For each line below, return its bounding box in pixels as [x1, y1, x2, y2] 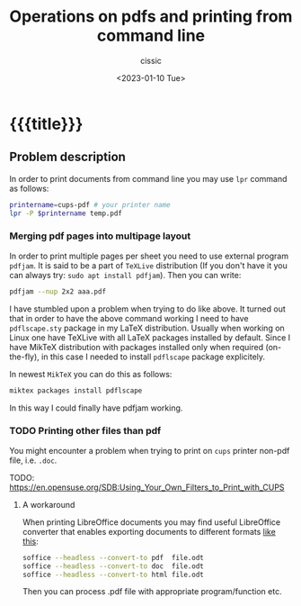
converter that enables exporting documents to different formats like [22, 526, 276, 537]
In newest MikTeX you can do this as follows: [9, 368, 173, 379]
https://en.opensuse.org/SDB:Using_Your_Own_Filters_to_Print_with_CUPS [9, 482, 285, 493]
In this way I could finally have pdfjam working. [9, 402, 183, 413]
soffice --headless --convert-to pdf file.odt [22, 553, 204, 562]
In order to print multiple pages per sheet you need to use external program [9, 250, 289, 261]
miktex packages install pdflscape [9, 385, 143, 395]
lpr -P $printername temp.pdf [9, 209, 123, 218]
